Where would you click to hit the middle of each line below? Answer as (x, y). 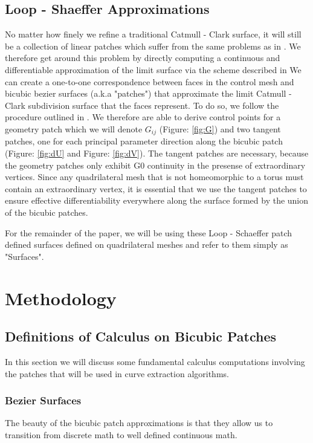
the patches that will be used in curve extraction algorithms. (117, 373)
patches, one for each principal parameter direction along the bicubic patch (144, 141)
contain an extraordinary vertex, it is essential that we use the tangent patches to (156, 188)
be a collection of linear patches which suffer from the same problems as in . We (153, 46)
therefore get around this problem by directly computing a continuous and (143, 58)
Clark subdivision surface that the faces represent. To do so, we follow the (142, 105)
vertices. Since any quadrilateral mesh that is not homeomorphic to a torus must (154, 177)
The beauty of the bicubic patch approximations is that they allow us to (139, 423)
